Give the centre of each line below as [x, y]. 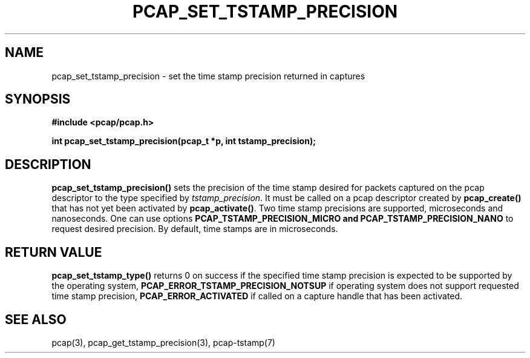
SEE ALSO [36, 319]
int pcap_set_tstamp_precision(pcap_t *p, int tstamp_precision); [184, 141]
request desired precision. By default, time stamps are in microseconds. [195, 229]
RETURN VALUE [54, 252]
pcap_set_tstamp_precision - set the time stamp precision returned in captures [208, 76]
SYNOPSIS [38, 99]
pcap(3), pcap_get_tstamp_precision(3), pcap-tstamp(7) [163, 342]
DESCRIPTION [48, 164]
